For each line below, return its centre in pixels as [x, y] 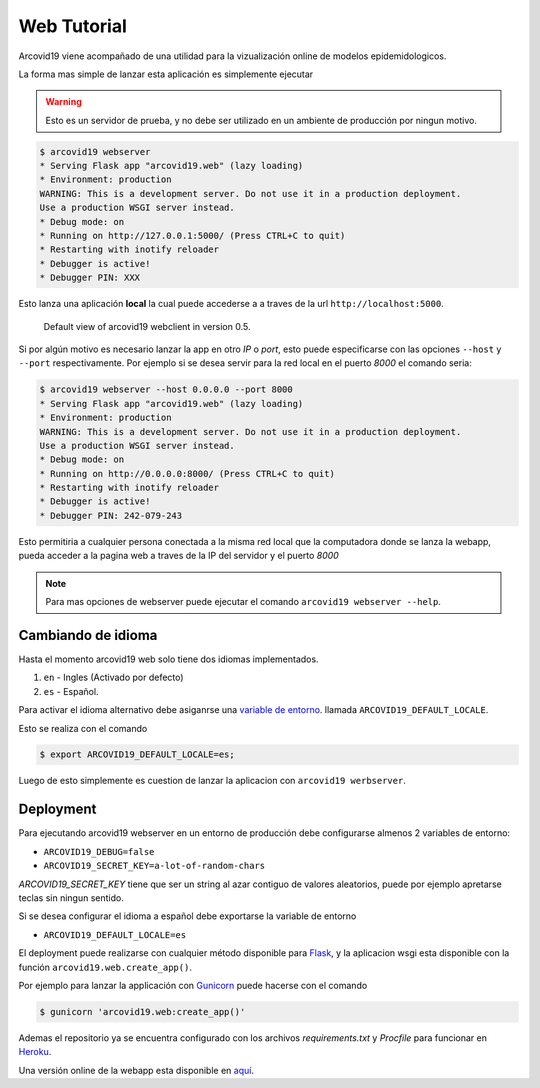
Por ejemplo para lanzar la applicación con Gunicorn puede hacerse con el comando [193, 985]
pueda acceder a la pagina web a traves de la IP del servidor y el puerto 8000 [178, 556]
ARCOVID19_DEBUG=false [99, 851]
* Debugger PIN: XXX [89, 278]
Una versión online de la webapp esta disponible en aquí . [136, 1070]
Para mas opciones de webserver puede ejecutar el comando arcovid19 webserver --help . [243, 602]
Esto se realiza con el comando [83, 728]
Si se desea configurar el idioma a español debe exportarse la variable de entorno [187, 916]
